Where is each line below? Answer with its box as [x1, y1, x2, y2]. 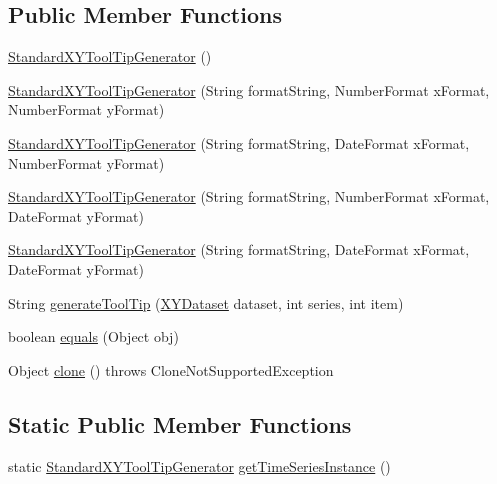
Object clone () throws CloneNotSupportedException [8, 359, 334, 380]
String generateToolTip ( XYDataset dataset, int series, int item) [8, 292, 404, 313]
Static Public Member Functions [8, 408, 352, 439]
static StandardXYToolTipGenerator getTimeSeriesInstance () [8, 455, 391, 476]
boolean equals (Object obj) [8, 326, 179, 347]
